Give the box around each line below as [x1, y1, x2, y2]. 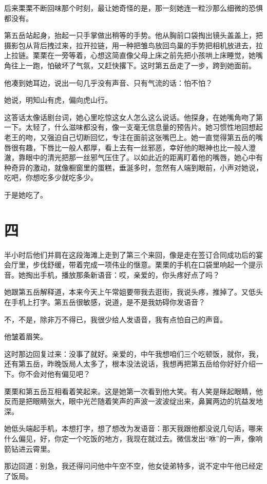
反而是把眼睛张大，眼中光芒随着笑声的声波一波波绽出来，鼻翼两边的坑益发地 [4, 396, 263, 406]
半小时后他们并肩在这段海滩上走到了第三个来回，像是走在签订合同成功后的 [4, 249, 256, 260]
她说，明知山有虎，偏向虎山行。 [4, 94, 112, 105]
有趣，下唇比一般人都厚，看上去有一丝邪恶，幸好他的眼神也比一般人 [18, 142, 249, 152]
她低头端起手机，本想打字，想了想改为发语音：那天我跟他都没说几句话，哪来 [4, 423, 263, 434]
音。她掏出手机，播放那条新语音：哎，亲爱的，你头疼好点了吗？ [4, 269, 220, 280]
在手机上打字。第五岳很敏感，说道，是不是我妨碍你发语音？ [4, 297, 205, 307]
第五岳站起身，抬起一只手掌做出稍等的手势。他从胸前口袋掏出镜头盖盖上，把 [4, 30, 263, 41]
